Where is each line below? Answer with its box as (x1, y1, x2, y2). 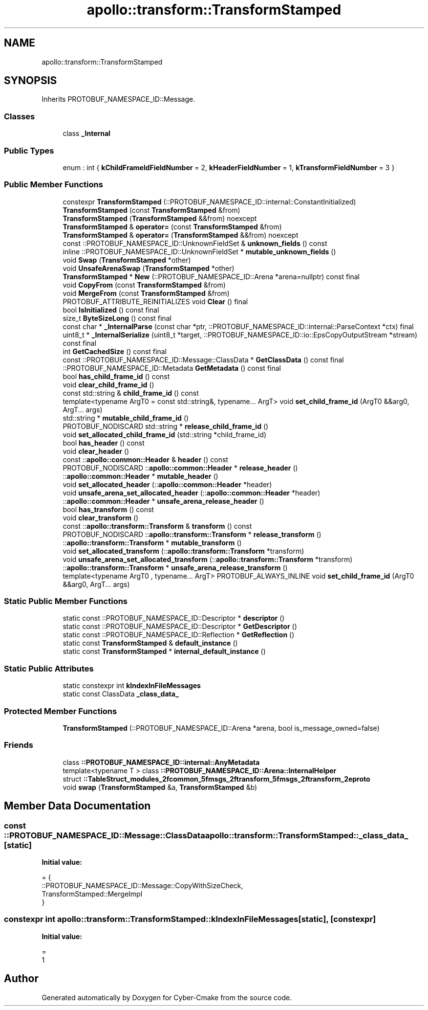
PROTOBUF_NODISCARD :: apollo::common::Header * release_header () (63, 463, 298, 472)
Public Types (4, 145, 54, 156)
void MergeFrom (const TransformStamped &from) (63, 289, 230, 297)
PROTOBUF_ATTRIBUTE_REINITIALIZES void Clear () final (63, 297, 248, 306)
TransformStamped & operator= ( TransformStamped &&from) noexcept (63, 230, 299, 239)
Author (4, 972, 39, 985)
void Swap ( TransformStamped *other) (63, 255, 191, 264)
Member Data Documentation (4, 800, 151, 812)
